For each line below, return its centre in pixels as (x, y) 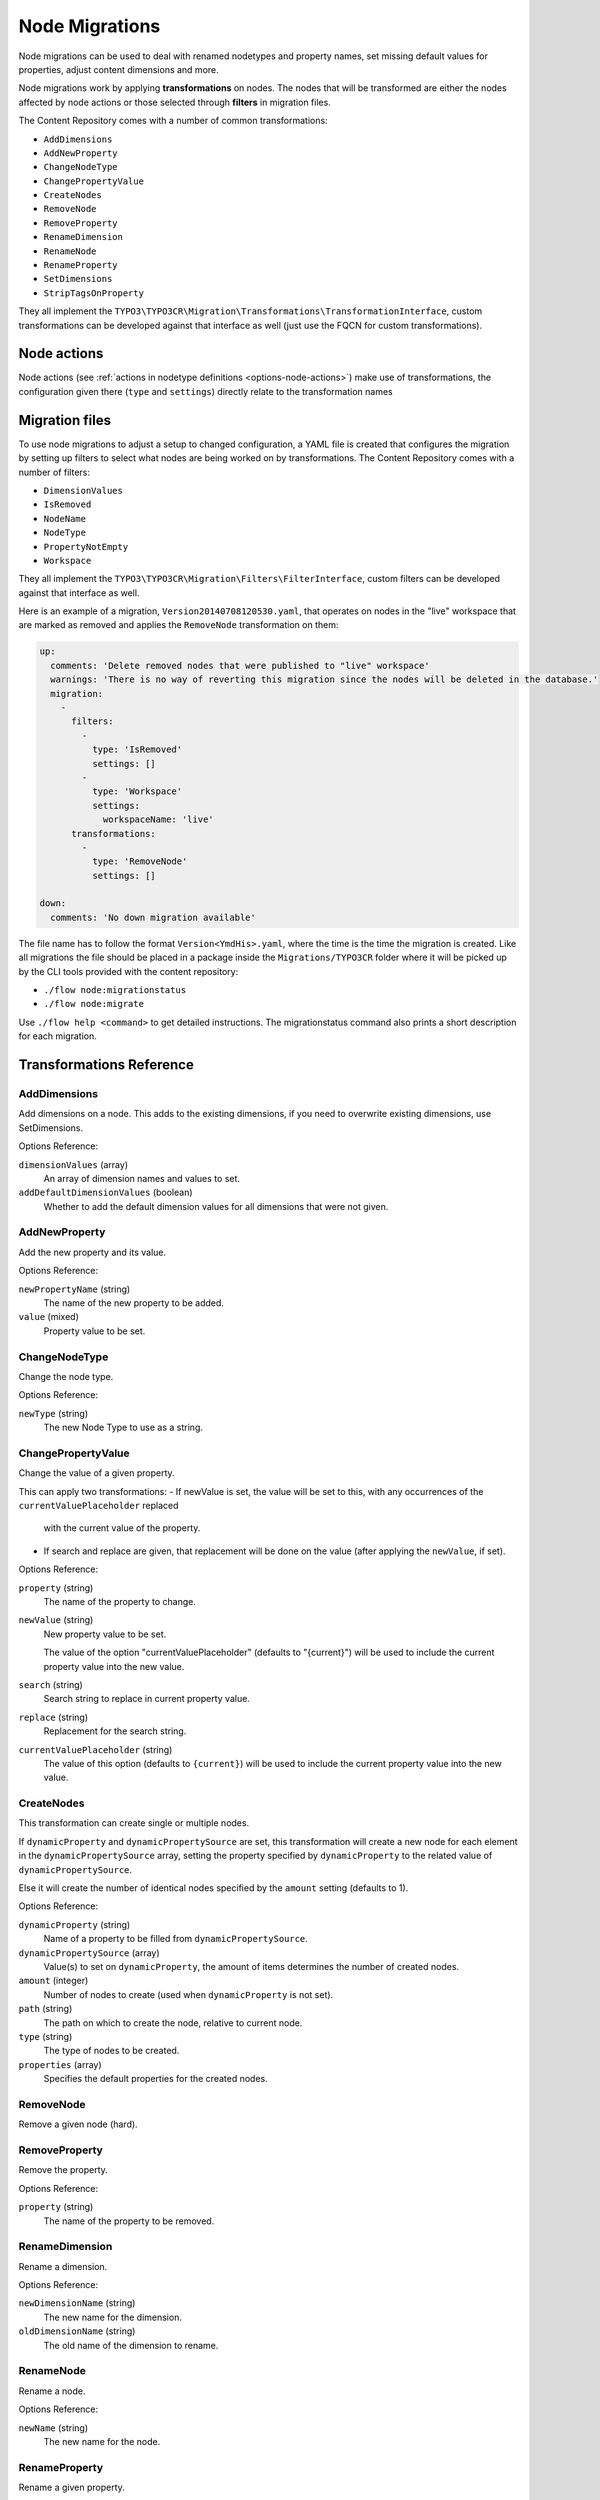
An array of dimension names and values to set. (141, 1178)
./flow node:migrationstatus (115, 990)
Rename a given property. (71, 2487)
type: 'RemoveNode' (139, 861)
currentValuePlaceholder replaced (98, 1506)
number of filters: (54, 472)
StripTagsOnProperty (94, 293)
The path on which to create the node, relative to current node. (173, 2022)
